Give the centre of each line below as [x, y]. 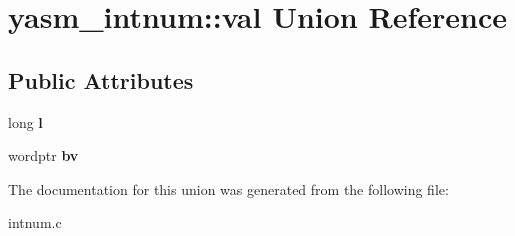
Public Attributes [101, 79]
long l [25, 121]
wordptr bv [43, 155]
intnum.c [35, 222]
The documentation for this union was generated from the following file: [228, 188]
